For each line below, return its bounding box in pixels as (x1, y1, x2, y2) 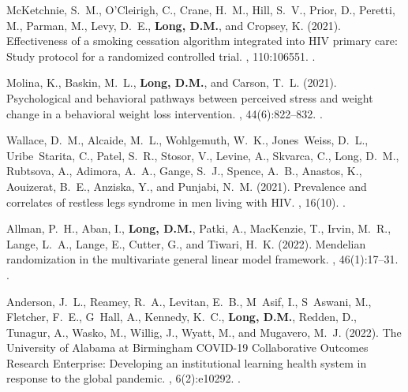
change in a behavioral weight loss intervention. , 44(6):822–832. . (6, 105, 323, 121)
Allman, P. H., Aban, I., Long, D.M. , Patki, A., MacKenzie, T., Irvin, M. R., (6, 220, 391, 237)
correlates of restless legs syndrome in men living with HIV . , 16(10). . (6, 193, 346, 210)
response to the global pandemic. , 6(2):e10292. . (6, 370, 241, 386)
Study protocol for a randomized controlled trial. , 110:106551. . (6, 47, 316, 64)
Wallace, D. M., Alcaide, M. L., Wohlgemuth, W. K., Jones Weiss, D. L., (6, 132, 369, 148)
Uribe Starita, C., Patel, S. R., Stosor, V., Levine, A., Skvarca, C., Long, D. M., (6, 147, 399, 163)
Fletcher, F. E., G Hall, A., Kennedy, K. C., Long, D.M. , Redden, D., (6, 308, 357, 325)
